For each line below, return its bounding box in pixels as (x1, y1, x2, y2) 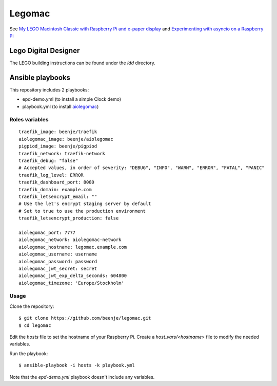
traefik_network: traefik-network (18, 151, 105, 156)
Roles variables (9, 116, 49, 123)
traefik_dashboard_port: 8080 (18, 179, 95, 185)
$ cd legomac (18, 322, 51, 328)
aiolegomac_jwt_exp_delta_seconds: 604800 (18, 273, 127, 279)
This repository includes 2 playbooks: (9, 86, 89, 93)
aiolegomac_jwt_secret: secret (18, 265, 97, 271)
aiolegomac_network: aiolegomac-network (18, 237, 122, 243)
